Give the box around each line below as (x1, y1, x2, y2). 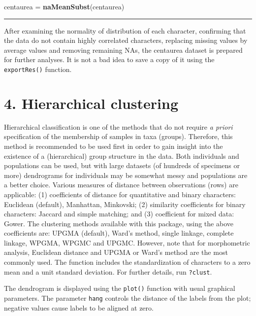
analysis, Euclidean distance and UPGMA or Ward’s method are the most (4, 247, 228, 257)
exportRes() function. (4, 64, 72, 74)
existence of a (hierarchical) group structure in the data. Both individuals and (4, 150, 239, 161)
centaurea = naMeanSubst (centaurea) (4, 1, 125, 11)
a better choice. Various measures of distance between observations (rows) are (4, 179, 238, 190)
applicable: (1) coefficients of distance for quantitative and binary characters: (4, 189, 236, 199)
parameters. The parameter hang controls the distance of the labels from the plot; (4, 292, 251, 303)
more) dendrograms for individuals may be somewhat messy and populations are (4, 170, 248, 180)
